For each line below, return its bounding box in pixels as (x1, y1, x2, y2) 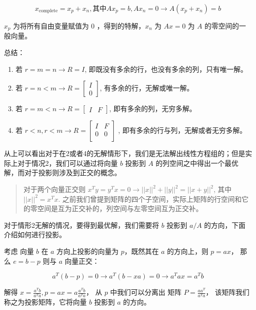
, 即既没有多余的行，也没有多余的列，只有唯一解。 (85, 63, 248, 74)
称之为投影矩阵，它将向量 (4, 297, 87, 307)
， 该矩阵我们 (205, 287, 250, 297)
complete (38, 8, 58, 14)
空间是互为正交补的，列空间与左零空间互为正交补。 (37, 203, 203, 214)
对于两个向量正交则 (23, 184, 86, 194)
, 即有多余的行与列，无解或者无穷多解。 (118, 125, 247, 135)
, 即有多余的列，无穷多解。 (109, 103, 196, 114)
